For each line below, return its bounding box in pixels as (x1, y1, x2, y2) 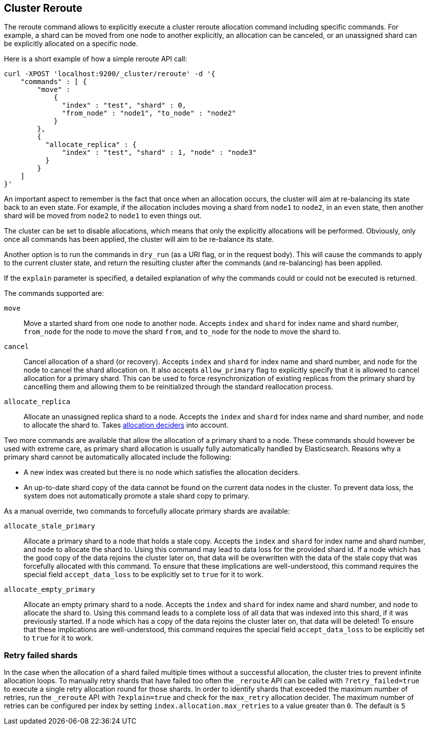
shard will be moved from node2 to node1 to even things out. (4, 211, 202, 220)
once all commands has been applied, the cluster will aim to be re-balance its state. (4, 235, 274, 244)
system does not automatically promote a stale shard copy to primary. (24, 492, 250, 500)
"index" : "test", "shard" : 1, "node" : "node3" (62, 148, 257, 157)
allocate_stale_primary (4, 522, 95, 530)
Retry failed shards (4, 650, 78, 660)
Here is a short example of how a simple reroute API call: (4, 55, 187, 63)
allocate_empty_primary (4, 585, 95, 594)
